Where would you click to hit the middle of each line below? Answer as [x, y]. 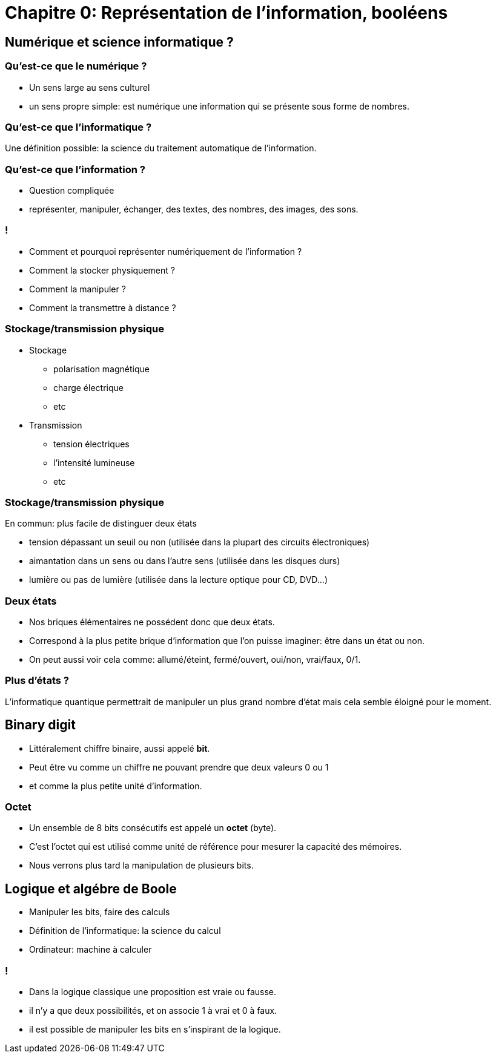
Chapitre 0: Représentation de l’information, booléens [227, 13]
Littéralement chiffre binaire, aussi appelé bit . [120, 748]
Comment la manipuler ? [78, 289]
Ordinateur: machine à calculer [91, 950]
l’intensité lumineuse [94, 462]
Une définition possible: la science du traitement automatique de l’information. [161, 148]
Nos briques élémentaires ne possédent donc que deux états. [152, 622]
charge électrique [88, 387]
